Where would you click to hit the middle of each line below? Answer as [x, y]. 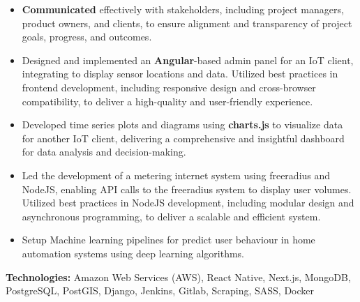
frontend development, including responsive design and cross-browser [169, 87]
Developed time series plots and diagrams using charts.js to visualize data [182, 124]
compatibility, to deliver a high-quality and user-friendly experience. [167, 101]
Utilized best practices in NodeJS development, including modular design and [188, 203]
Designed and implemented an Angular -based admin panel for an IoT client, [188, 60]
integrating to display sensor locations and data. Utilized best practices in [180, 74]
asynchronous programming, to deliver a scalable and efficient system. [171, 216]
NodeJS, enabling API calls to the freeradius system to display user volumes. [187, 189]
